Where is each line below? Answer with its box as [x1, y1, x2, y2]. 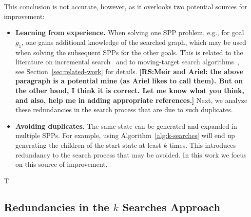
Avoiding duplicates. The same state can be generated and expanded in [15, 120, 237, 131]
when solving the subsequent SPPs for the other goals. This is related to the [15, 47, 243, 57]
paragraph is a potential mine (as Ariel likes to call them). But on [15, 76, 243, 86]
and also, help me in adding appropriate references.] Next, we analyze [15, 95, 248, 105]
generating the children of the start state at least [15, 139, 161, 150]
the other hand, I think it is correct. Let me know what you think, [15, 85, 245, 95]
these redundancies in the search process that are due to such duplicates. [15, 104, 233, 115]
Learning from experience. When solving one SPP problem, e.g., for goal [15, 27, 244, 38]
